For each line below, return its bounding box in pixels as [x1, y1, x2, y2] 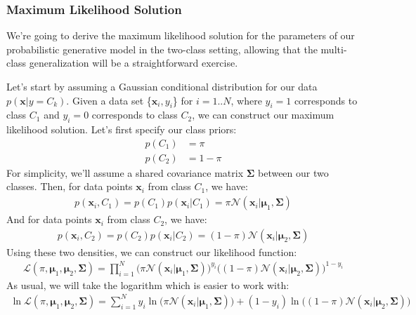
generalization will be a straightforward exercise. [29, 55, 238, 70]
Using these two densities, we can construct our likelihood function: [6, 244, 297, 259]
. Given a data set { [66, 93, 152, 107]
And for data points [6, 212, 92, 227]
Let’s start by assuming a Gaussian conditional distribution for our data [6, 79, 318, 93]
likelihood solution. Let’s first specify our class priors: [6, 122, 237, 137]
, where [230, 93, 262, 107]
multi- [320, 41, 347, 56]
